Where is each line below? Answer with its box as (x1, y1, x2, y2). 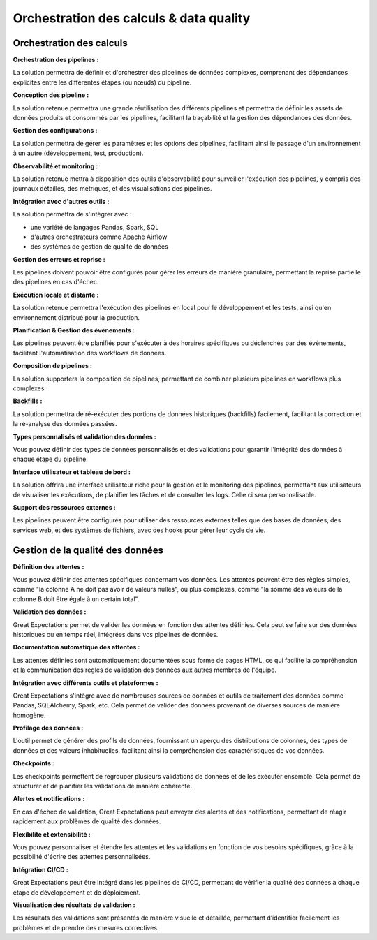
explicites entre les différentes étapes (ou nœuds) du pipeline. (13, 78, 192, 87)
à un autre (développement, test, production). (13, 149, 144, 157)
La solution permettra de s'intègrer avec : (13, 210, 132, 219)
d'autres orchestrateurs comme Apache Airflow (30, 233, 168, 241)
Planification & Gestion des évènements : (13, 326, 135, 335)
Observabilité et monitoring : (13, 161, 98, 170)
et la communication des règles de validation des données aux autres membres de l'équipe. (13, 666, 277, 674)
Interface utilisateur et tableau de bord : (13, 468, 131, 476)
